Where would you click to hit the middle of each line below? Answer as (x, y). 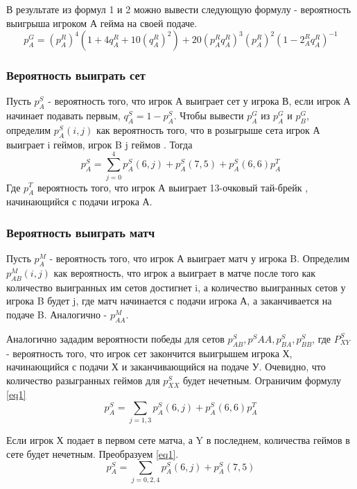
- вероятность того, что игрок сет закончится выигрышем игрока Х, (149, 353)
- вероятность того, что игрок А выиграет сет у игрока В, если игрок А (199, 101)
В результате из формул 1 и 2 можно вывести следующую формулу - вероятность (179, 9)
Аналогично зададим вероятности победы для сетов (115, 338)
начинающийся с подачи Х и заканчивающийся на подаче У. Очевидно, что (166, 367)
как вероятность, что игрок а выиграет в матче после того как (185, 272)
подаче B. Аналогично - (57, 314)
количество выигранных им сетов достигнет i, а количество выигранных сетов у (176, 287)
